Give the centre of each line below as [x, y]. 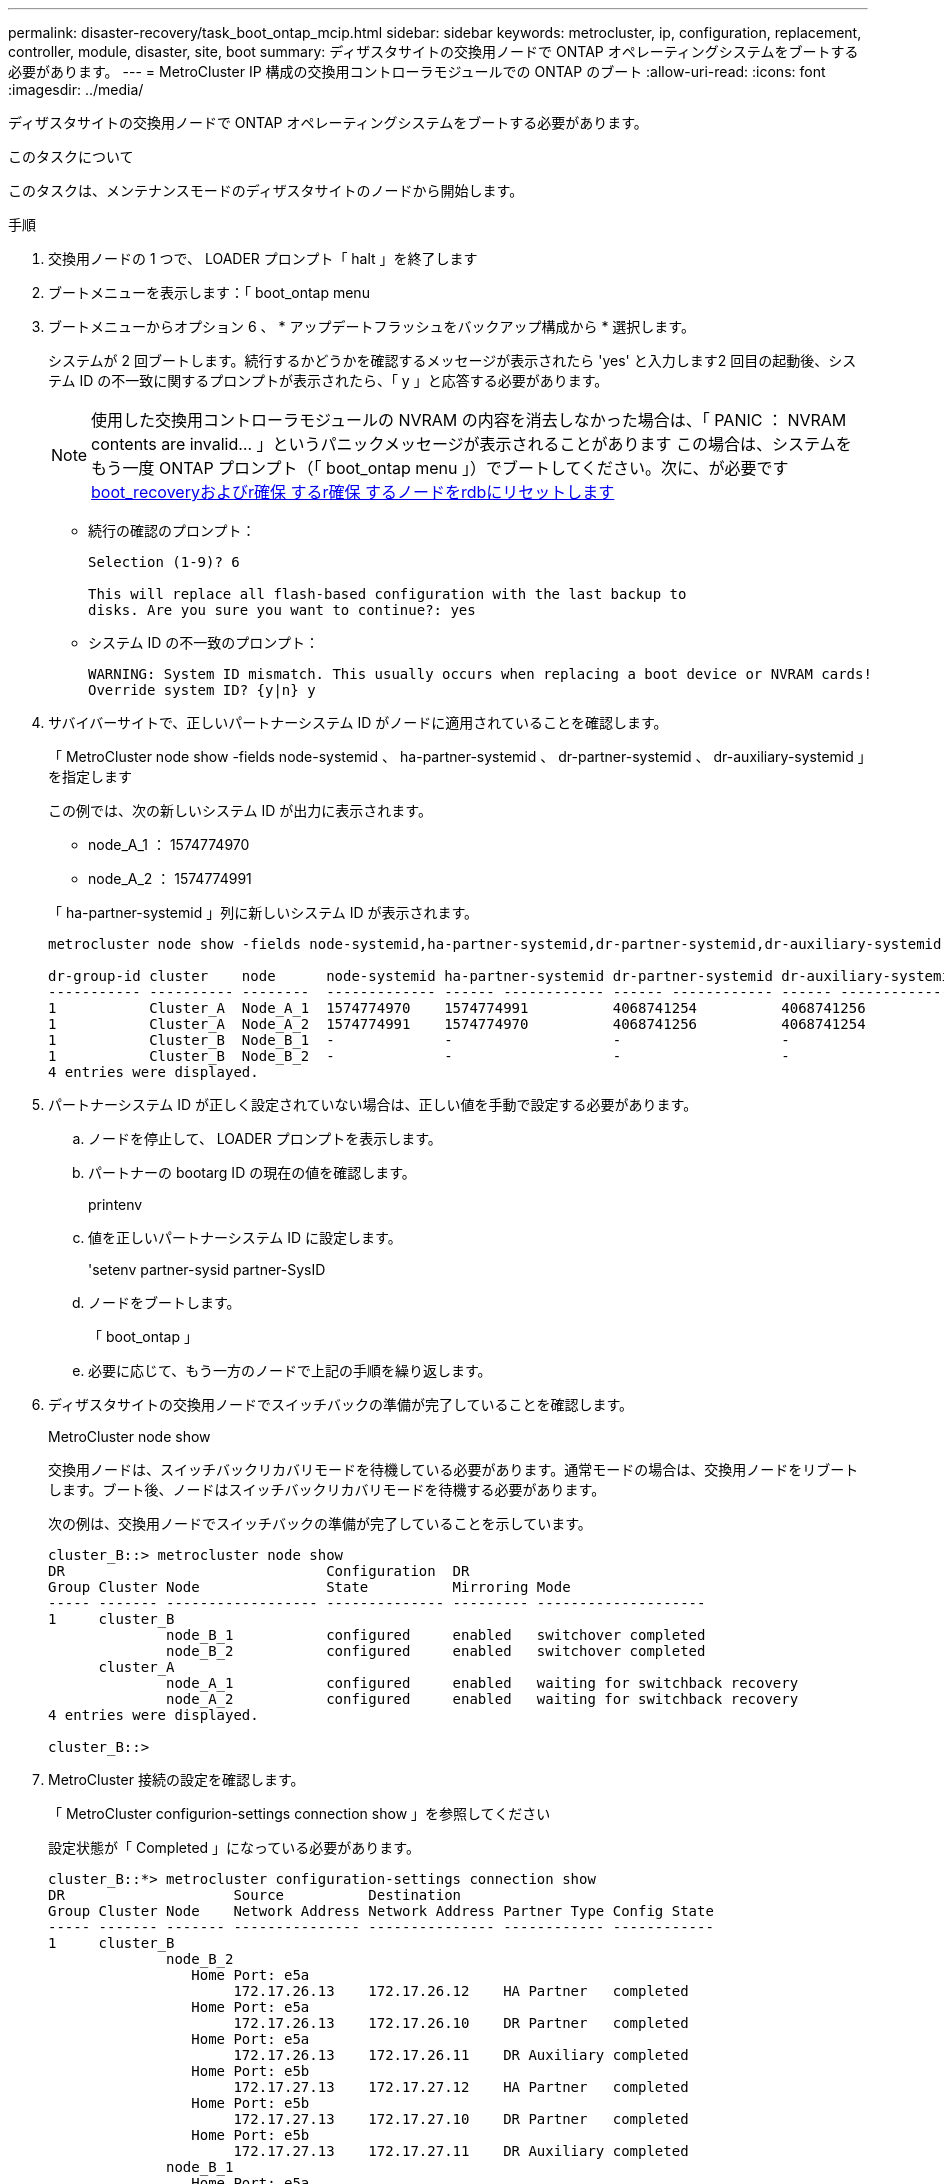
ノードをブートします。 [164, 1302]
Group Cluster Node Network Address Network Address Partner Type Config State [381, 1911]
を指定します [90, 776]
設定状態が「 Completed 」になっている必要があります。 [234, 1847]
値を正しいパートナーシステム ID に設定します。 [245, 1237]
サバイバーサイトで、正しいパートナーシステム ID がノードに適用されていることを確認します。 [358, 722]
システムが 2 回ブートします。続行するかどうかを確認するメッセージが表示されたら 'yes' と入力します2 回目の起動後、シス [452, 360]
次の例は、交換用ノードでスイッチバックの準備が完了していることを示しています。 [320, 1523]
